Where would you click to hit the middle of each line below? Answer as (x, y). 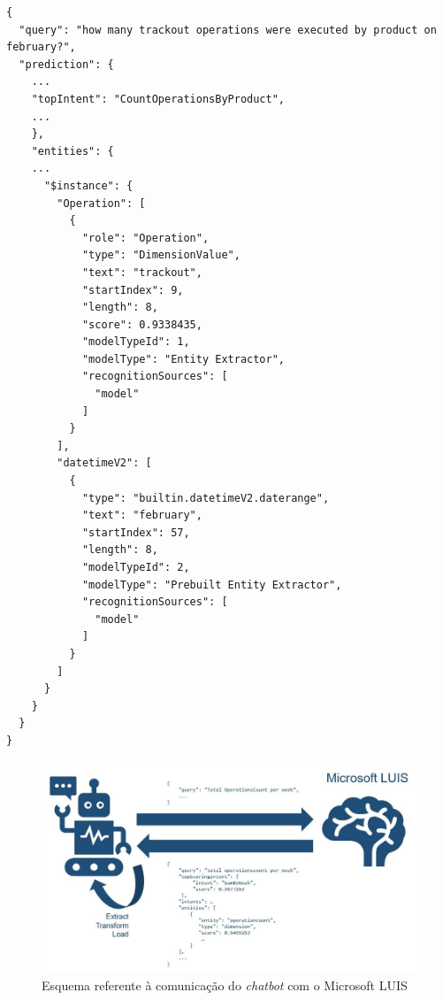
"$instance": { (88, 185)
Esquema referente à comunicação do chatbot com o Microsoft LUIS (225, 985)
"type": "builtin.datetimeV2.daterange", (206, 498)
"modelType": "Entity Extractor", (183, 359)
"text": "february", (142, 515)
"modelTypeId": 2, (136, 567)
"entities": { (73, 151)
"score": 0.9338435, (142, 324)
